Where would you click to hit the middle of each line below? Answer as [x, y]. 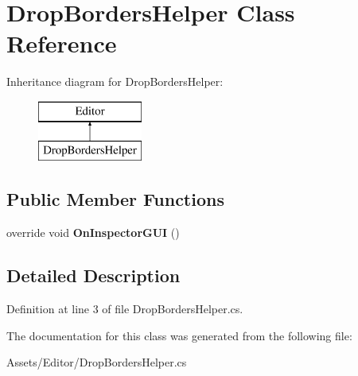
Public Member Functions [115, 199]
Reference [62, 43]
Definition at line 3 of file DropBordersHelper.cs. [125, 309]
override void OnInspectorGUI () [93, 233]
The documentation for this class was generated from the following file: [179, 335]
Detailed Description [93, 275]
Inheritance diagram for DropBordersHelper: [115, 81]
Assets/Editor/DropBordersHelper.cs [97, 362]
